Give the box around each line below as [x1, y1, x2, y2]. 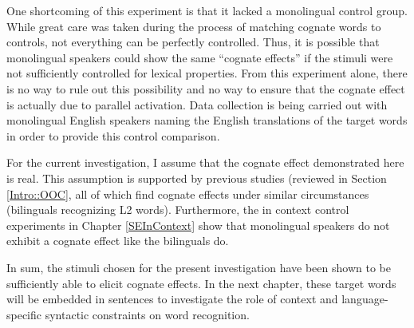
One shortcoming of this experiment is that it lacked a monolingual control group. [6, 2, 408, 18]
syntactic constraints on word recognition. [45, 306, 250, 322]
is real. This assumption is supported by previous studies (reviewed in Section [6, 169, 387, 186]
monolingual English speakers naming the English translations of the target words [6, 112, 408, 128]
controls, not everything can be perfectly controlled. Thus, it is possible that [6, 34, 380, 50]
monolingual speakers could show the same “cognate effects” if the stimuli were [6, 49, 393, 65]
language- [341, 290, 388, 307]
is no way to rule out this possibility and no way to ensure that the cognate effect [6, 80, 405, 97]
